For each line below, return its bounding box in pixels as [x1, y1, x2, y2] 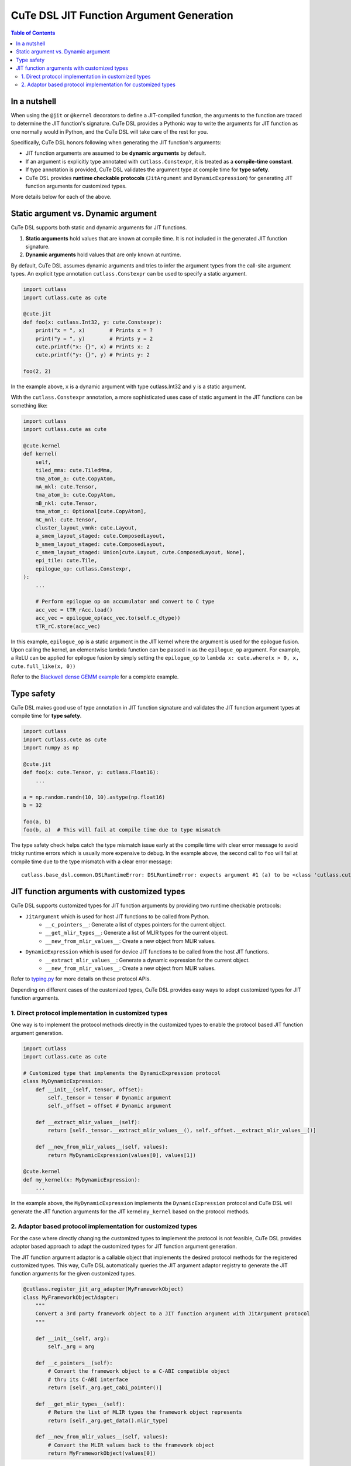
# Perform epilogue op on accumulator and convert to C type [35, 598, 215, 605]
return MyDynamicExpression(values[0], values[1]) [47, 1152, 196, 1158]
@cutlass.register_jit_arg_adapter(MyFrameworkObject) [23, 1286, 184, 1292]
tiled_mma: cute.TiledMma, [35, 467, 113, 474]
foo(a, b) [23, 818, 51, 825]
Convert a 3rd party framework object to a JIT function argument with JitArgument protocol [35, 1311, 310, 1317]
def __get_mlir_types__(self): [35, 1400, 125, 1407]
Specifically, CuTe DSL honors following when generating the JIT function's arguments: [11, 138, 222, 146]
